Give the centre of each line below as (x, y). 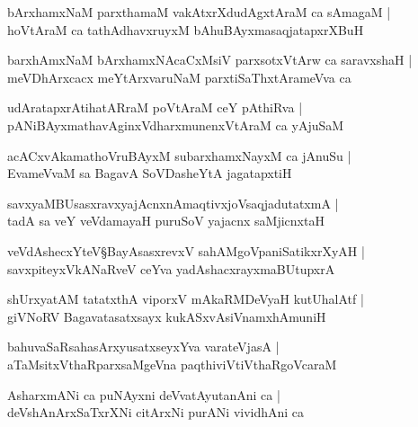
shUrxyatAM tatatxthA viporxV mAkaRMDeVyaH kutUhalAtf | (186, 299)
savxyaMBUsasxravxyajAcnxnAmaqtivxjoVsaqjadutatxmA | (173, 203)
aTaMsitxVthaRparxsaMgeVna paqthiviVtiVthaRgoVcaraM (172, 364)
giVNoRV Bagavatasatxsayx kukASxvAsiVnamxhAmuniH (167, 316)
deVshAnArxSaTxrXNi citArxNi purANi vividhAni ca (156, 412)
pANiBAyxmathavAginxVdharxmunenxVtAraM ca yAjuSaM (176, 125)
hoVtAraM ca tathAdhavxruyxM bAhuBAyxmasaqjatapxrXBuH (186, 29)
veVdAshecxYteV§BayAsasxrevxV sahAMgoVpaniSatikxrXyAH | (186, 250)
